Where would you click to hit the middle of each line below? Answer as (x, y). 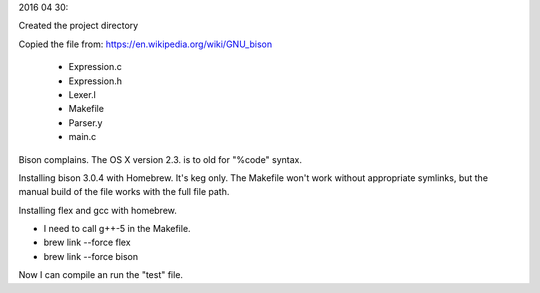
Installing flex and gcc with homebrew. (97, 210)
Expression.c (95, 67)
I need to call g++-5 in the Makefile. (117, 229)
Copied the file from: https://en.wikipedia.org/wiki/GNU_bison (145, 44)
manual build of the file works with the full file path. (124, 192)
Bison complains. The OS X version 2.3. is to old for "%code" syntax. (160, 159)
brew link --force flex (87, 242)
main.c (82, 137)
